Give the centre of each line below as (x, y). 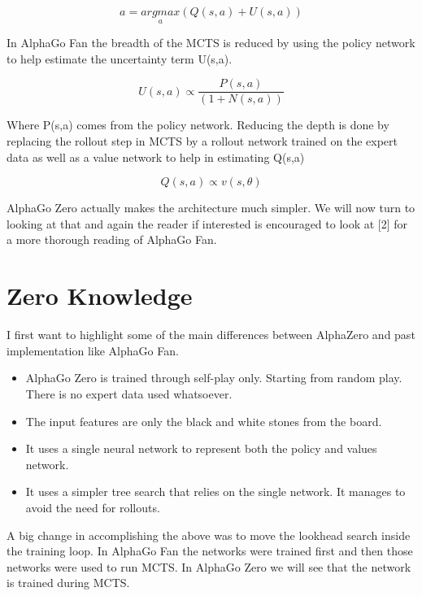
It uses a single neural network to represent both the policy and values (201, 448)
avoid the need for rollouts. (93, 507)
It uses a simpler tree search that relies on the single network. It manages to (215, 492)
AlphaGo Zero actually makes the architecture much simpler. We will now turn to (211, 208)
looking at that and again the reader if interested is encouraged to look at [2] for (207, 223)
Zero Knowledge (100, 296)
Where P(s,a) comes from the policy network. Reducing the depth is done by (198, 125)
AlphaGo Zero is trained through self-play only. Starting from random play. (214, 378)
